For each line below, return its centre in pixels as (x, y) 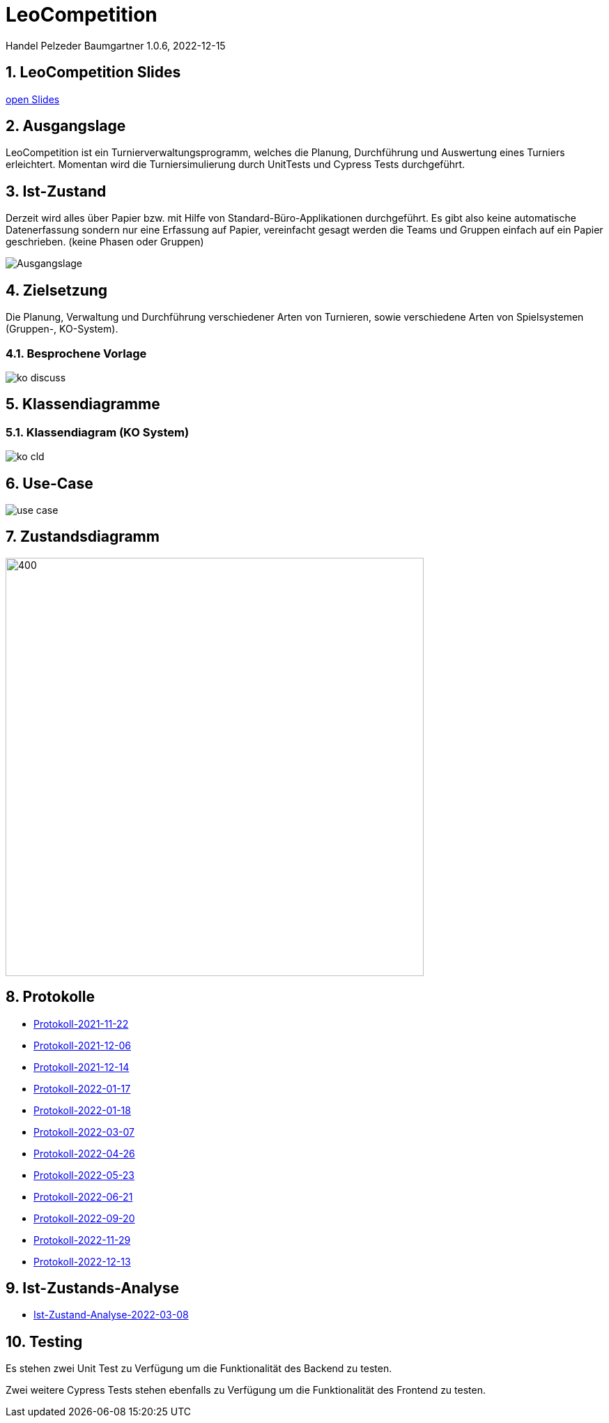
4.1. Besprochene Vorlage (76, 353)
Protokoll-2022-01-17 (82, 1088)
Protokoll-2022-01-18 (82, 1110)
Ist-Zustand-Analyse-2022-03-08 (111, 1315)
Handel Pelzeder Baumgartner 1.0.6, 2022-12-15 (116, 45)
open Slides (33, 99)
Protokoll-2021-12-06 (82, 1045)
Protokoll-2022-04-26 (84, 1153)
